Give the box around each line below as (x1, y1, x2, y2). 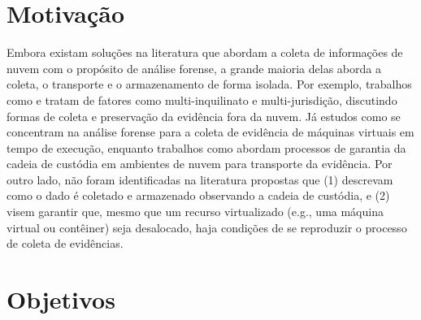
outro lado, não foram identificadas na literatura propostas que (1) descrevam (7, 171, 393, 188)
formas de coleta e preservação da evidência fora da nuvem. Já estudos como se (7, 107, 401, 124)
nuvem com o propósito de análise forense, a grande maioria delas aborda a (7, 59, 381, 76)
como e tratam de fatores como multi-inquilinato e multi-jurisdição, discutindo (7, 91, 397, 108)
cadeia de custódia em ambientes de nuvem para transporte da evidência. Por (7, 155, 393, 172)
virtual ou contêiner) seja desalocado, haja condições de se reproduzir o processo (7, 218, 407, 236)
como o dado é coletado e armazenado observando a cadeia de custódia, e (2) (7, 187, 390, 204)
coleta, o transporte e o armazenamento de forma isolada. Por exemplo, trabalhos (7, 76, 412, 93)
